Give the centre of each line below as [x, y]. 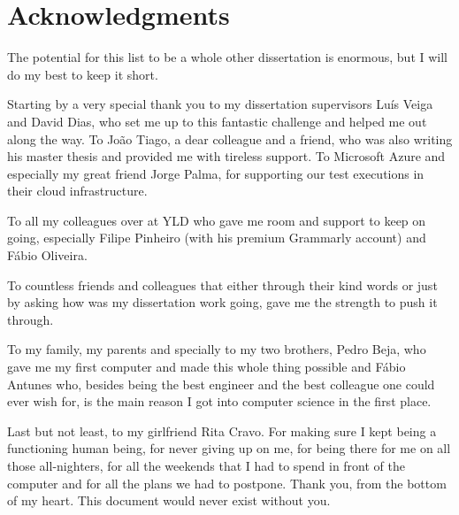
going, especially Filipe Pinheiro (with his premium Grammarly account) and [217, 238]
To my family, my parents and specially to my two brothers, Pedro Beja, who [217, 349]
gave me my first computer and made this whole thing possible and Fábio [207, 367]
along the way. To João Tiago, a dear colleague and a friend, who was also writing [230, 138]
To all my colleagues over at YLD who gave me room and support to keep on [217, 220]
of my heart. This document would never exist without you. [169, 500]
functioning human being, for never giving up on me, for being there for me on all [229, 448]
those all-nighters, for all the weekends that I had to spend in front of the [206, 465]
